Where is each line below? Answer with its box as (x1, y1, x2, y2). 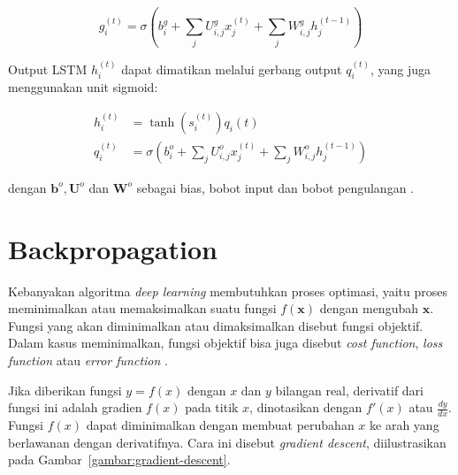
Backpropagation (8, 230, 218, 266)
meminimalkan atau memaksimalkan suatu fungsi (8, 299, 277, 318)
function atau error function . (8, 351, 168, 370)
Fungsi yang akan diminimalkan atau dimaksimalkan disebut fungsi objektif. (8, 316, 424, 334)
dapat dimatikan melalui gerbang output (121, 59, 342, 78)
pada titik (185, 398, 239, 417)
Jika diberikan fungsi (8, 380, 122, 399)
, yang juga (370, 59, 431, 78)
